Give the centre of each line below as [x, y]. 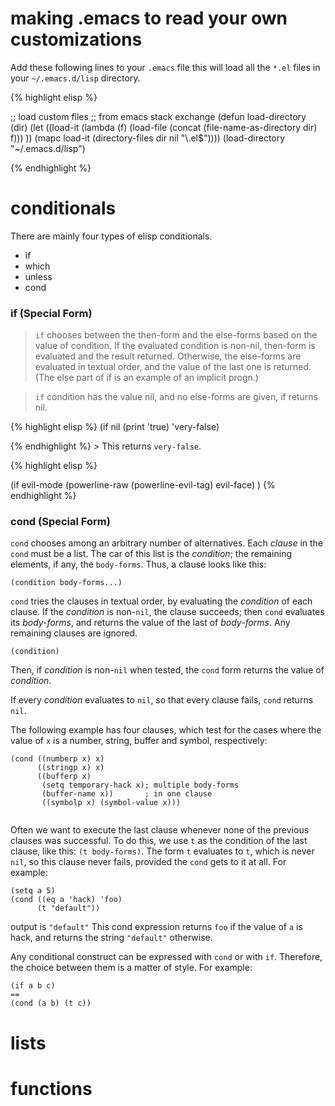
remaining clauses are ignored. [74, 633]
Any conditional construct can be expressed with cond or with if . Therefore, [166, 957]
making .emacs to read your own [149, 18]
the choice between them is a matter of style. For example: [131, 968]
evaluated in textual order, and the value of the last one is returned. [173, 367]
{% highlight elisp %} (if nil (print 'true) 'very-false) [115, 427]
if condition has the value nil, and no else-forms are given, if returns [176, 397]
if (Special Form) [51, 313]
